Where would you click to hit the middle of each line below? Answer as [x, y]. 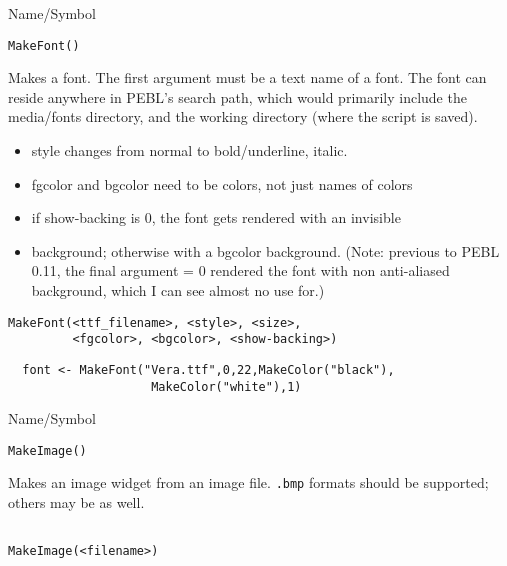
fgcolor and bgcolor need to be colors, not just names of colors [222, 183]
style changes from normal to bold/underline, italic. [189, 150]
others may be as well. [76, 502]
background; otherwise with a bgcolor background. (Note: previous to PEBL [265, 250]
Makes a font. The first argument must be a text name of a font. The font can [247, 77]
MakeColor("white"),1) [226, 386]
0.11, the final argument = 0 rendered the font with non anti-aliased [240, 270]
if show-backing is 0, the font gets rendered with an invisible [216, 217]
